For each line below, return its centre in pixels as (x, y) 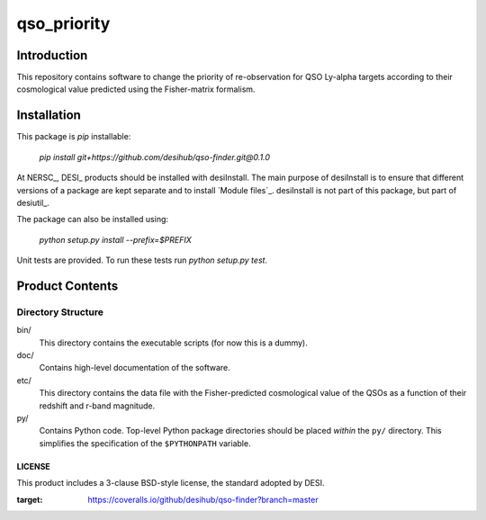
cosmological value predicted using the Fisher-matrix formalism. (136, 89)
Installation (49, 116)
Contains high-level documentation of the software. (135, 368)
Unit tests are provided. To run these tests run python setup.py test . (142, 260)
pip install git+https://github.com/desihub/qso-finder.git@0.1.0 (154, 157)
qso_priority (63, 23)
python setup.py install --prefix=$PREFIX (116, 239)
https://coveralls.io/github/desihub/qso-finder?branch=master (203, 499)
